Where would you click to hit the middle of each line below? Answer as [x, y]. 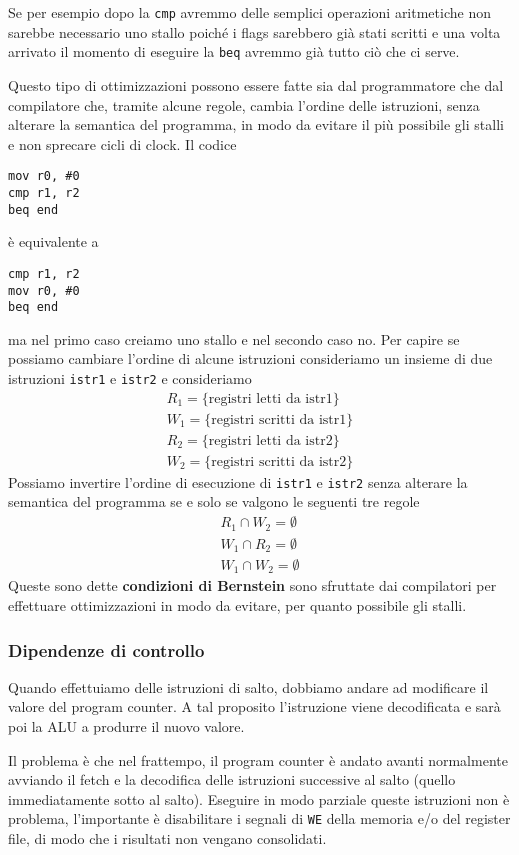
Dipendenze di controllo [106, 649]
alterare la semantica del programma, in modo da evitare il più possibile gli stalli [256, 124]
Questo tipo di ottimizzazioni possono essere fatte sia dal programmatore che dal [256, 84]
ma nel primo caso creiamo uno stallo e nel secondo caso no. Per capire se [234, 338]
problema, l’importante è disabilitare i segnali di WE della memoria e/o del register [259, 818]
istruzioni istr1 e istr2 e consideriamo [130, 378]
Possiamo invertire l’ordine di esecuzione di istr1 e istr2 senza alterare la [238, 481]
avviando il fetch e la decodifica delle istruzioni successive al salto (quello [232, 779]
